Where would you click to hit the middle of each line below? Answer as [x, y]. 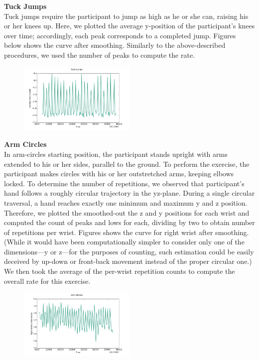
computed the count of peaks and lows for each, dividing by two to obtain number [129, 222]
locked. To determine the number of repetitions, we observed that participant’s [124, 183]
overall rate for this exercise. [47, 281]
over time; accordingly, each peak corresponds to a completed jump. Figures [120, 35]
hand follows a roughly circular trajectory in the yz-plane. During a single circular [129, 193]
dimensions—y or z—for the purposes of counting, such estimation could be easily [129, 251]
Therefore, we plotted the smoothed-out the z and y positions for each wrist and [127, 212]
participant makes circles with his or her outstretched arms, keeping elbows [119, 174]
